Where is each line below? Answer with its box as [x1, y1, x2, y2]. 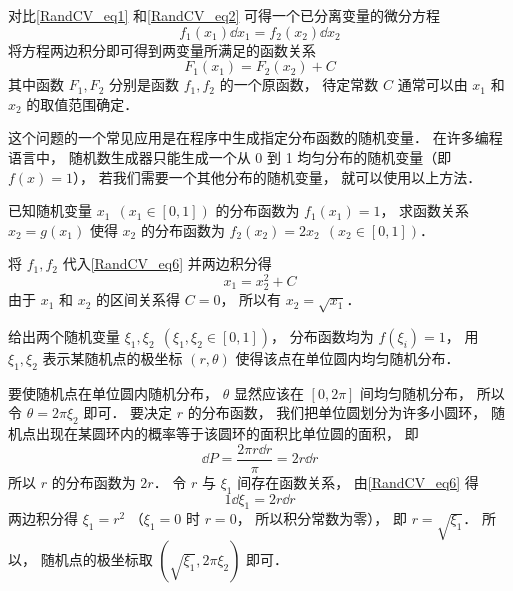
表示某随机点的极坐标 [42, 347, 183, 368]
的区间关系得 [96, 289, 181, 310]
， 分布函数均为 [271, 325, 374, 346]
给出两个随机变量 [8, 325, 120, 346]
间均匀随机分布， [360, 382, 473, 403]
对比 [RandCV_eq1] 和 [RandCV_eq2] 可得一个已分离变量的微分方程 [8, 5, 441, 25]
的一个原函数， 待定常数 [219, 74, 379, 95]
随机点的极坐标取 [40, 549, 153, 570]
